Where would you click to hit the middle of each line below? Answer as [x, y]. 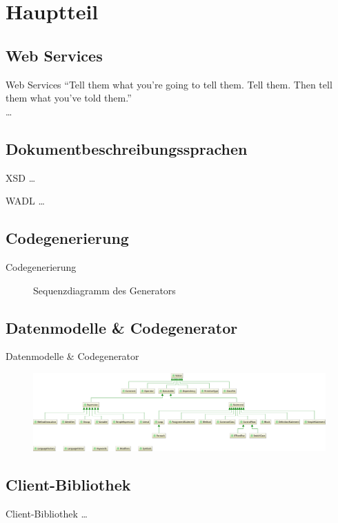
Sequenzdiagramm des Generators [105, 290]
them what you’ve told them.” [69, 98]
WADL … [25, 201]
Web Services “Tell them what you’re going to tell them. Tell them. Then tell [169, 84]
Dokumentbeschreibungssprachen [127, 148]
